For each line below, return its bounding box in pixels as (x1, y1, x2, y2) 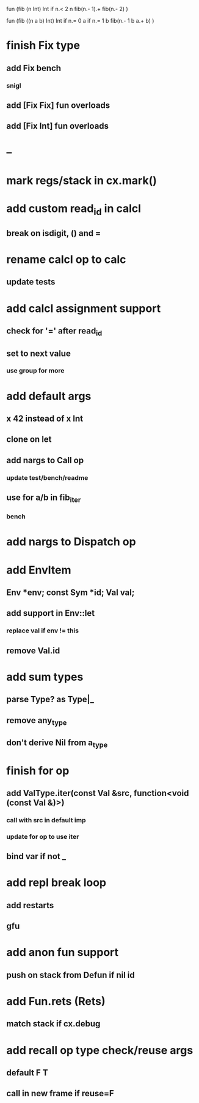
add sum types (6, 670, 84, 684)
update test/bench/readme (6, 473, 89, 482)
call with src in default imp (6, 816, 87, 824)
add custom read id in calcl (6, 202, 142, 218)
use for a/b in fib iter (6, 493, 81, 504)
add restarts (6, 900, 54, 911)
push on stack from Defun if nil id (6, 969, 136, 980)
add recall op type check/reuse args (6, 1043, 194, 1057)
